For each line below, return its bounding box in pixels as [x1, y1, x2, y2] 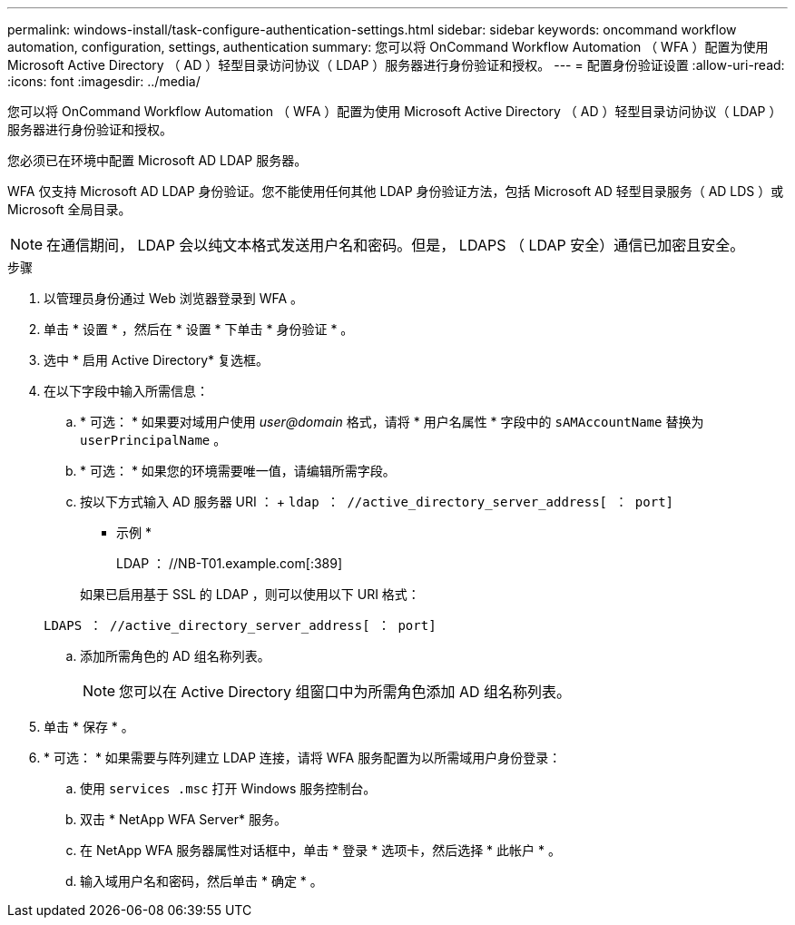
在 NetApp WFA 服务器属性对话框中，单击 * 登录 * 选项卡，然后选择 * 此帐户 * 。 [80, 842, 561, 858]
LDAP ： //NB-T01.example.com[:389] [116, 556, 343, 571]
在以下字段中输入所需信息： [44, 383, 209, 399]
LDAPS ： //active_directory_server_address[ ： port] [44, 618, 437, 633]
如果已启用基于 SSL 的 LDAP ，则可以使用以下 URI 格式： [80, 586, 420, 602]
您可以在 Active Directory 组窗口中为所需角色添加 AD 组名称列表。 [119, 683, 572, 701]
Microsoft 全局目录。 [7, 202, 132, 217]
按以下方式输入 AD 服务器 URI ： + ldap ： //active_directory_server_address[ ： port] [80, 494, 673, 509]
